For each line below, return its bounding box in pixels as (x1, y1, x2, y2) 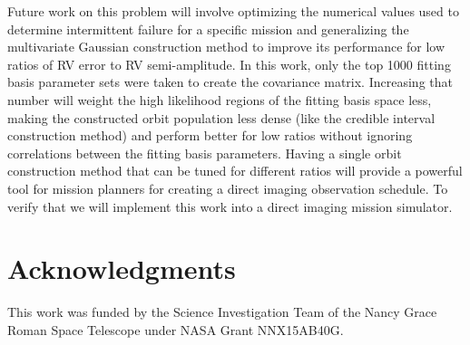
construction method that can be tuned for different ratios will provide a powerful (7, 161, 463, 180)
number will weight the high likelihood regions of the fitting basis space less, (7, 90, 432, 109)
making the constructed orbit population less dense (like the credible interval (7, 108, 436, 127)
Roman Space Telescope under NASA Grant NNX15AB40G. (7, 320, 344, 339)
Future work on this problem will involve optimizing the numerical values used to (7, 2, 459, 20)
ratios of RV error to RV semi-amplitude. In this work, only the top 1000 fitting (7, 54, 451, 73)
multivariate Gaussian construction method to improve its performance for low (7, 37, 446, 56)
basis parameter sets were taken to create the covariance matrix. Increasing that (7, 72, 453, 91)
